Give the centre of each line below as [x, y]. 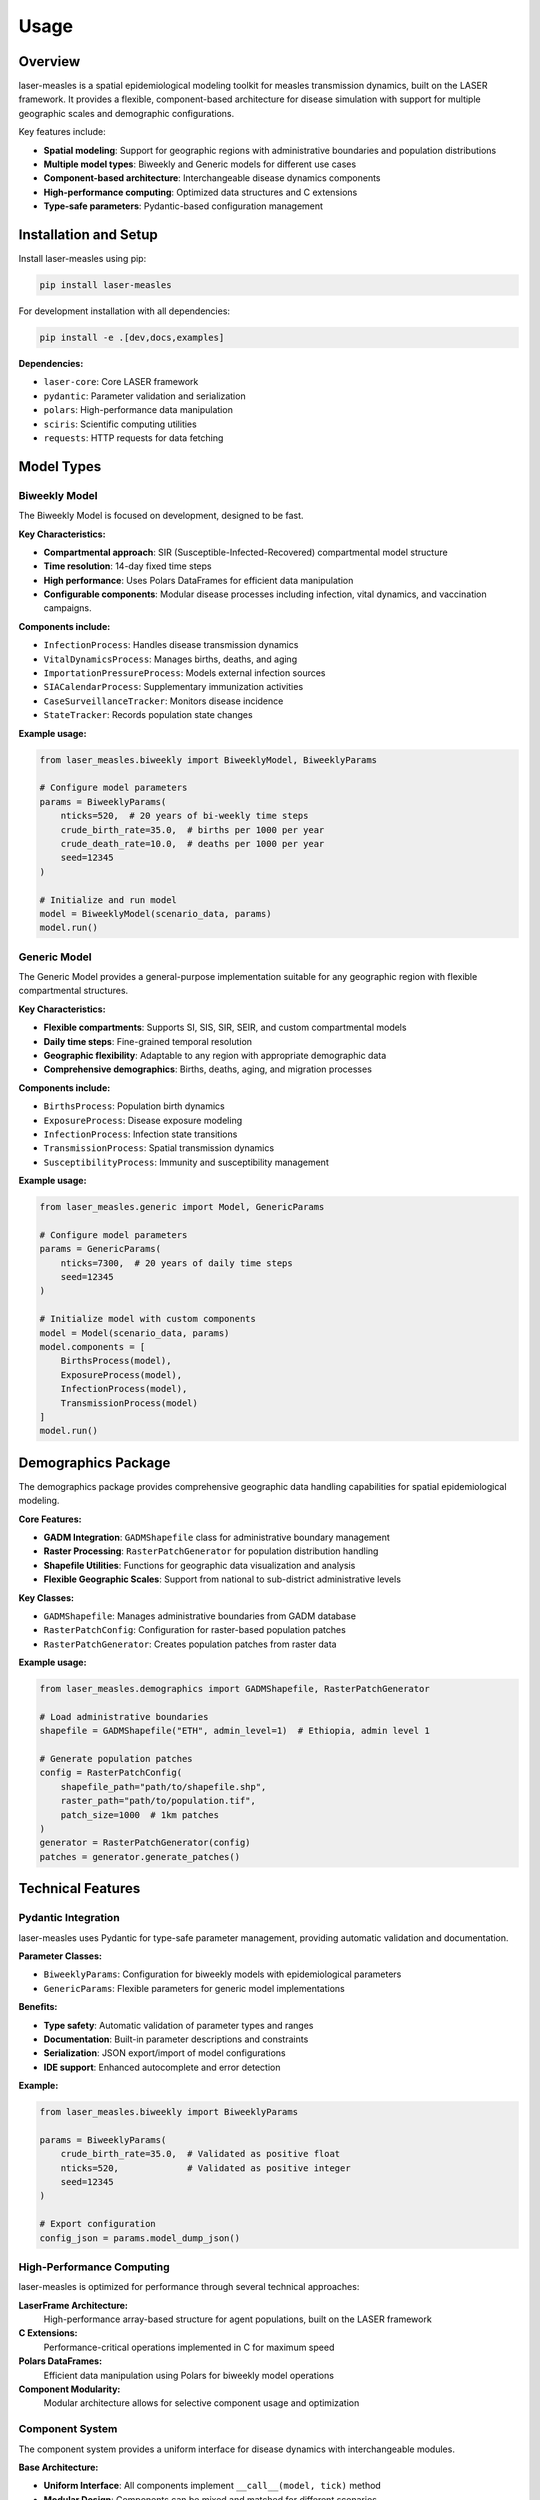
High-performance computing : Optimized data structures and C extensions [200, 192]
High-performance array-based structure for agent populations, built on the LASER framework [237, 2319]
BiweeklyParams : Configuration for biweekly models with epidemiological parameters [222, 1974]
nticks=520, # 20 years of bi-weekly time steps [184, 816]
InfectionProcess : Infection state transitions [140, 1134]
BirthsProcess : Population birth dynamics [134, 1106]
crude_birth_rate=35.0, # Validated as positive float [200, 2154]
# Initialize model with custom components [148, 1319]
